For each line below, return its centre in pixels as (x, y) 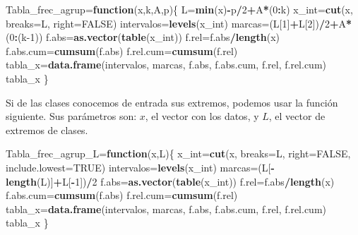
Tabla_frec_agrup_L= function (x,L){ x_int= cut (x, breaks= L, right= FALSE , (178, 153)
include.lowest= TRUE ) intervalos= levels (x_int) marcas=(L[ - (140, 167)
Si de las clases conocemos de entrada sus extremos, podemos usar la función (172, 102)
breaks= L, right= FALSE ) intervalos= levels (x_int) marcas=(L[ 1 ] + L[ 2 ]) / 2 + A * (179, 23)
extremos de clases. (47, 129)
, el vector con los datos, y (202, 116)
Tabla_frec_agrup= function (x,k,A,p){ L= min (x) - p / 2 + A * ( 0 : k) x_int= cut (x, (179, 9)
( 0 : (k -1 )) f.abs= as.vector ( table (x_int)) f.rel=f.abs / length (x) (143, 37)
